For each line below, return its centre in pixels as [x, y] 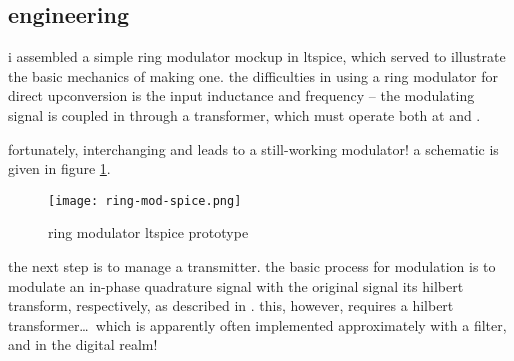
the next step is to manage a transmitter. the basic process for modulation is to [252, 266]
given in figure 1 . [59, 168]
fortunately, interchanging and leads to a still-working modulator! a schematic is [253, 148]
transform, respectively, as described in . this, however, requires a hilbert [231, 305]
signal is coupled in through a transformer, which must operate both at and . [244, 114]
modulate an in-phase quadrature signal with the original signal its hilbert [236, 285]
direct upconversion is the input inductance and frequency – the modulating [241, 95]
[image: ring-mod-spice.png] [145, 200]
